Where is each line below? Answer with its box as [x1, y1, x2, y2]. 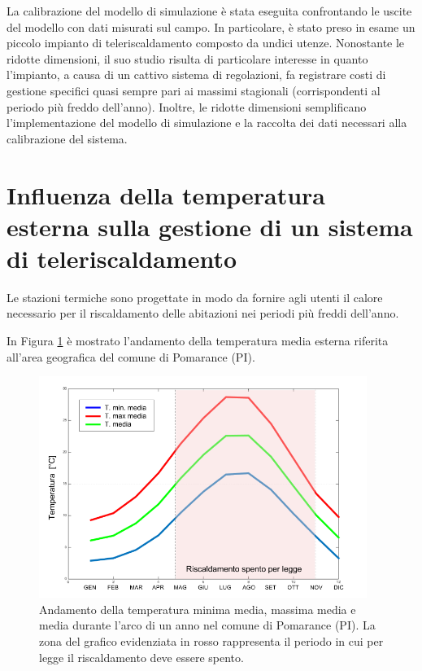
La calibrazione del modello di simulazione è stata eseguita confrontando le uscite [7, 2, 412, 19]
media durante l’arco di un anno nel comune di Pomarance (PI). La [39, 616, 376, 634]
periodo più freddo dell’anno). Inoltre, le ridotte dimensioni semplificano [7, 98, 367, 115]
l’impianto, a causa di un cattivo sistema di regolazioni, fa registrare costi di [7, 66, 386, 83]
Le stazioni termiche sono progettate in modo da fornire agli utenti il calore [7, 288, 383, 305]
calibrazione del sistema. [7, 129, 128, 147]
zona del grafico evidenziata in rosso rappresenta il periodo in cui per [39, 633, 384, 650]
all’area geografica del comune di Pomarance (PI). [7, 348, 255, 365]
